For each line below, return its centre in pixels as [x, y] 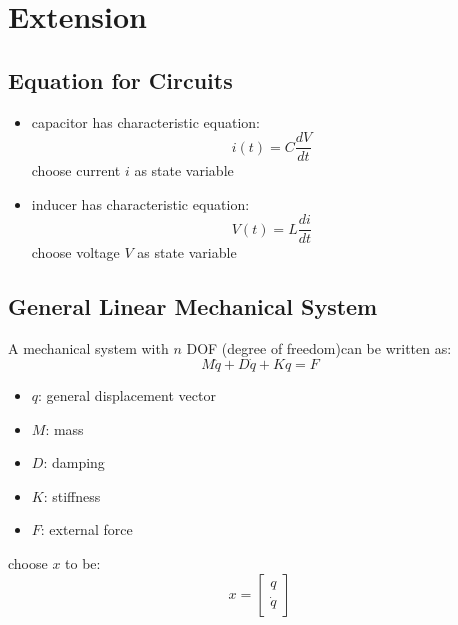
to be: [83, 563]
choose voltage [75, 252]
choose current [76, 170]
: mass [64, 428]
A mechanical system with [88, 348]
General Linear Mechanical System [193, 306]
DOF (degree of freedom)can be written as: [319, 348]
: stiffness [72, 495]
